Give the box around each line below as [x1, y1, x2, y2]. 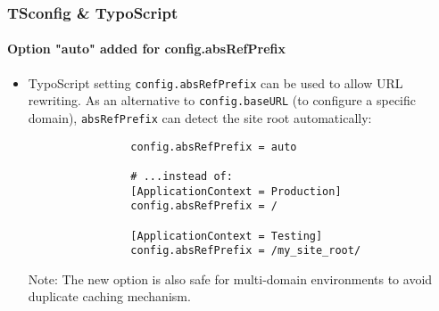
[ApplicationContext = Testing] [130, 229, 323, 242]
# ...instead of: [130, 169, 233, 183]
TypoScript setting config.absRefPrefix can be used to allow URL [28, 73, 403, 92]
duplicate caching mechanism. [28, 287, 191, 306]
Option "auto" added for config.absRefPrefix [7, 39, 286, 58]
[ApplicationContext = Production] [130, 184, 342, 198]
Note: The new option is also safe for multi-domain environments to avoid [28, 269, 433, 288]
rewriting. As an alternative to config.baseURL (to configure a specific [28, 91, 417, 110]
